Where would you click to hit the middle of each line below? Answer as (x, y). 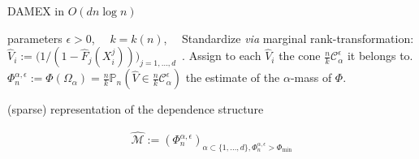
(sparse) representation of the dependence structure (136, 109)
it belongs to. (380, 56)
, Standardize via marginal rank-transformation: (289, 38)
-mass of (311, 77)
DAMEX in (36, 11)
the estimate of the (233, 77)
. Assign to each (222, 56)
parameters (35, 38)
